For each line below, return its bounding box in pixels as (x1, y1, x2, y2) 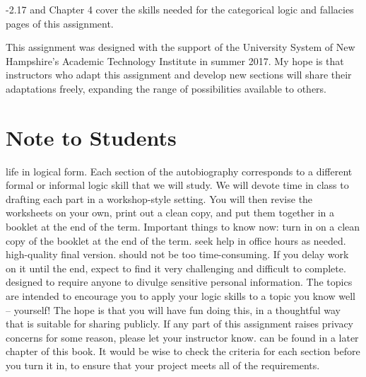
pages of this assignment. (6, 16, 114, 30)
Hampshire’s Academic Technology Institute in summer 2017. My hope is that (6, 53, 344, 68)
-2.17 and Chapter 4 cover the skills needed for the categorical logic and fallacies (6, 2, 354, 16)
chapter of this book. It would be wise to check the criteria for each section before (6, 344, 360, 359)
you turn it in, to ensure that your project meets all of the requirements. (6, 358, 320, 372)
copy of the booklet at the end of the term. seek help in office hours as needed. (6, 233, 346, 248)
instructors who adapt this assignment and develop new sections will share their (6, 67, 352, 82)
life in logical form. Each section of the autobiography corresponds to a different (6, 163, 353, 178)
